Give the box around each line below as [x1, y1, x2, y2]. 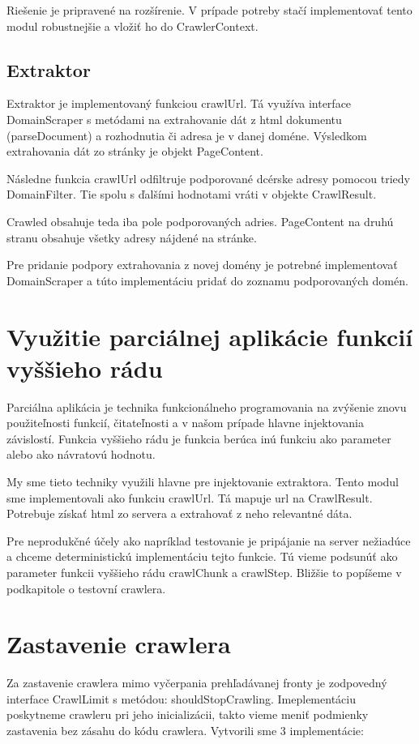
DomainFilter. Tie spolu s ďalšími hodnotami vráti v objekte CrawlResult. [6, 186, 377, 203]
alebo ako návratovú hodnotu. [6, 446, 156, 463]
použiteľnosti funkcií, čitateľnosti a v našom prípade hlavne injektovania [6, 414, 364, 431]
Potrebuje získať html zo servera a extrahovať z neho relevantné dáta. [6, 505, 353, 522]
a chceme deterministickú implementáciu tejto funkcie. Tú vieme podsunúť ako [6, 548, 398, 565]
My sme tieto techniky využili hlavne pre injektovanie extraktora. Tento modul [6, 473, 399, 490]
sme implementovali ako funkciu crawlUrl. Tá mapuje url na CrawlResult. [6, 489, 373, 506]
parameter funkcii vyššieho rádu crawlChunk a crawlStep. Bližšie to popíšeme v [6, 563, 402, 580]
